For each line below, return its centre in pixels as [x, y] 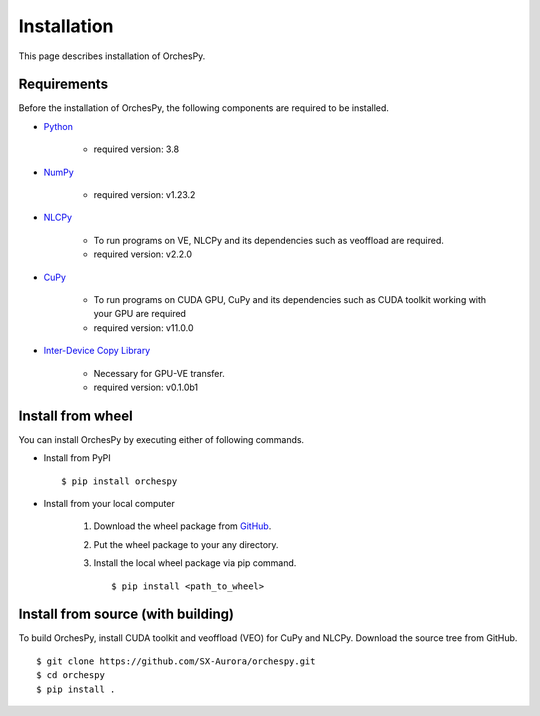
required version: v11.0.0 [143, 327]
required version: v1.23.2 [144, 195]
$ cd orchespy [70, 675]
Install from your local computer [109, 503]
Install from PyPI [77, 458]
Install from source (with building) [126, 614]
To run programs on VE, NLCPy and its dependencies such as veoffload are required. [269, 240]
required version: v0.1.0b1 [146, 387]
